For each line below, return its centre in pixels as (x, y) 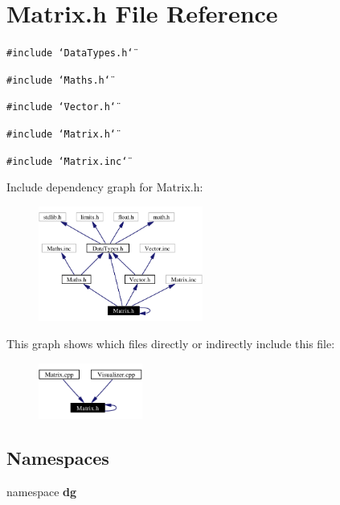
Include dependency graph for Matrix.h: (105, 187)
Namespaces (58, 458)
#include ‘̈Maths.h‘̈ (58, 80)
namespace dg (42, 492)
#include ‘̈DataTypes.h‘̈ (70, 53)
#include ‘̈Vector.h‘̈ (61, 107)
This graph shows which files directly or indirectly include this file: (171, 344)
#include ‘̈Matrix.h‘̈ (61, 135)
